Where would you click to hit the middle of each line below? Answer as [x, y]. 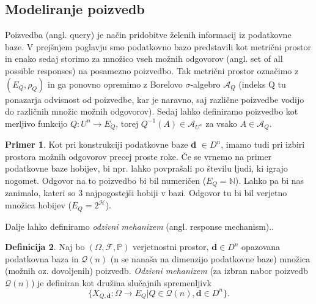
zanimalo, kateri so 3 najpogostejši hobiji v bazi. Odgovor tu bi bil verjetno [146, 193]
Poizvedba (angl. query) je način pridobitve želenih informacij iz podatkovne [148, 35]
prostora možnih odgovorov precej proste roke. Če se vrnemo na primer [138, 156]
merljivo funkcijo [36, 123]
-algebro [205, 84]
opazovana [261, 247]
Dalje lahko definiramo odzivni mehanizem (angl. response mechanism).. [140, 226]
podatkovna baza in [42, 258]
